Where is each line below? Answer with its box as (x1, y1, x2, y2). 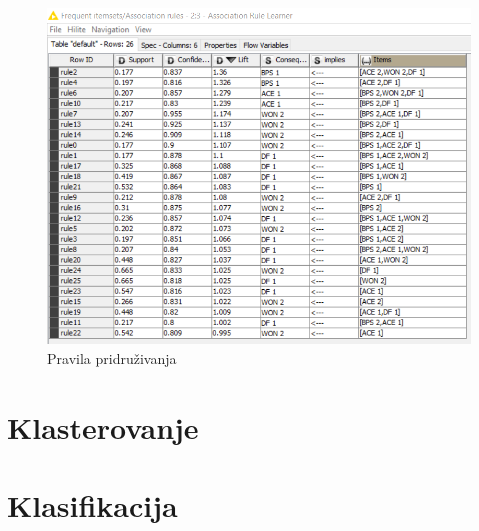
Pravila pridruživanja (47, 347, 177, 368)
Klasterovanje (7, 406, 199, 447)
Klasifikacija (7, 485, 178, 526)
